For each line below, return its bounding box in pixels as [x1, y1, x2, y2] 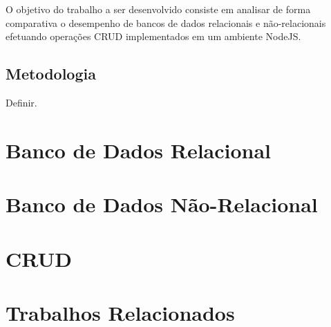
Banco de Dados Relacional [6, 136, 272, 164]
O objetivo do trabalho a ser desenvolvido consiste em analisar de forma [6, 2, 311, 16]
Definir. [6, 95, 37, 109]
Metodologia [6, 63, 96, 84]
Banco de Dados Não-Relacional [6, 190, 318, 218]
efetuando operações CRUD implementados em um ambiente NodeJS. [6, 29, 301, 44]
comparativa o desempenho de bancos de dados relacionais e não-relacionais [6, 15, 326, 30]
